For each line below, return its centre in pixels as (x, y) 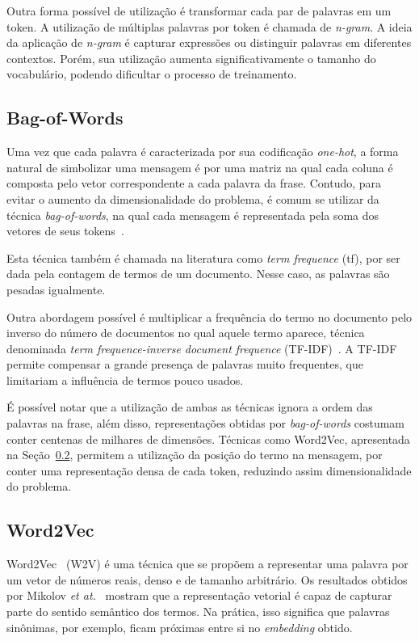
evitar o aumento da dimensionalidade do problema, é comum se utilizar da (193, 198)
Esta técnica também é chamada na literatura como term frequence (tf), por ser (203, 257)
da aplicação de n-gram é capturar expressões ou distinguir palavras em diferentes (209, 42)
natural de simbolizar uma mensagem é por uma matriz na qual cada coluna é (200, 167)
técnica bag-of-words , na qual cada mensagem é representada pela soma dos (193, 215)
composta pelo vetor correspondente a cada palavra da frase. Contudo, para (194, 183)
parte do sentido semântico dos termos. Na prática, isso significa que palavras (198, 611)
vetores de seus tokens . (65, 231)
